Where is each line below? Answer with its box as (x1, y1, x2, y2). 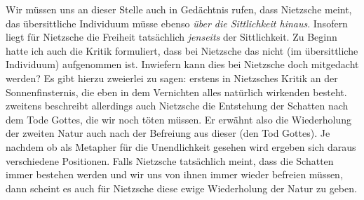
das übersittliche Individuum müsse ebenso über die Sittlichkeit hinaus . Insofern (6, 15, 348, 30)
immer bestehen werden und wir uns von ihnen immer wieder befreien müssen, (6, 167, 343, 182)
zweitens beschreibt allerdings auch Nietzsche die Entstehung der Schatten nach (6, 98, 349, 113)
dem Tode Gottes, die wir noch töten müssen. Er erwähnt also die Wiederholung (6, 112, 352, 126)
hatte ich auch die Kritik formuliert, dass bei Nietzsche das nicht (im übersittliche (6, 43, 358, 58)
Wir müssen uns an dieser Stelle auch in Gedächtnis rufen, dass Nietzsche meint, (6, 2, 352, 16)
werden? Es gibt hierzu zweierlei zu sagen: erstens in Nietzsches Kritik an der (6, 70, 338, 85)
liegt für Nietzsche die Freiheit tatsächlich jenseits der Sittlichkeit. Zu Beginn (6, 29, 337, 44)
